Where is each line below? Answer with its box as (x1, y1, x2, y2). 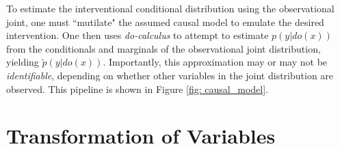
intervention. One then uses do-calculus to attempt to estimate (6, 28, 269, 42)
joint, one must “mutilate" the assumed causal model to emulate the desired (6, 14, 324, 29)
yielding (6, 55, 39, 69)
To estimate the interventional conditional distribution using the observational (6, 1, 335, 15)
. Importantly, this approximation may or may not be (103, 55, 328, 69)
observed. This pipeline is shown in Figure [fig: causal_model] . (6, 81, 268, 96)
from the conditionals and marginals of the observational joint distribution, (6, 41, 321, 55)
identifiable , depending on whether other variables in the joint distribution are (6, 68, 334, 82)
